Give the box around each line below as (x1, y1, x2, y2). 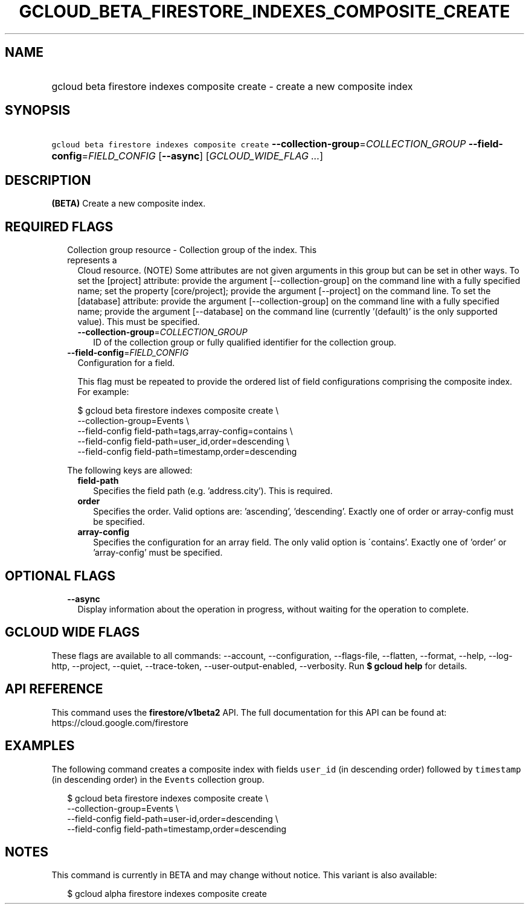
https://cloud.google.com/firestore (51, 717, 189, 728)
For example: (77, 387, 129, 397)
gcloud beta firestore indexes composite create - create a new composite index (51, 80, 413, 92)
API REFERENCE (5, 681, 103, 697)
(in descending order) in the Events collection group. (51, 774, 264, 785)
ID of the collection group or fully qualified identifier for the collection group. (93, 337, 397, 348)
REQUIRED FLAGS (5, 219, 114, 234)
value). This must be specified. (77, 316, 200, 327)
